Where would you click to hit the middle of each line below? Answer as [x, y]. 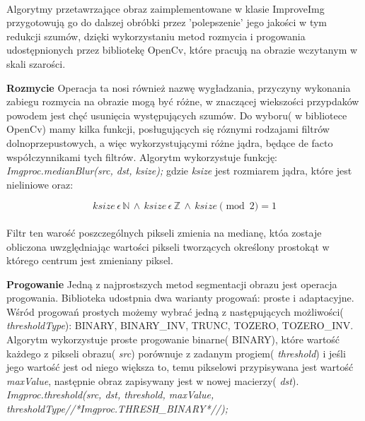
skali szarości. [36, 63]
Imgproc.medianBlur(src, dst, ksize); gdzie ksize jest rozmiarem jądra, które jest [179, 171]
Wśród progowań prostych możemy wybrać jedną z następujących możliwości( [175, 311]
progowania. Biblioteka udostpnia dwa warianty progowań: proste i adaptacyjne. [180, 298]
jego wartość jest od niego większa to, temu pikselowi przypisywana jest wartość [180, 367]
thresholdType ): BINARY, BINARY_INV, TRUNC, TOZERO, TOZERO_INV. [180, 325]
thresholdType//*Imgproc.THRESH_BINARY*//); [117, 409]
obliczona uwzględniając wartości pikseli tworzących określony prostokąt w [168, 246]
